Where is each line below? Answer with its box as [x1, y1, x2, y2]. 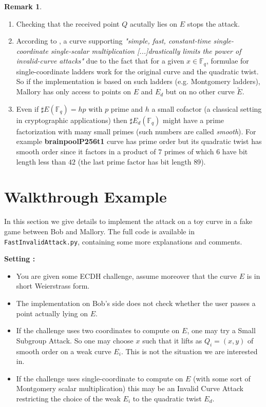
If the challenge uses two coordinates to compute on [16, 325, 180, 336]
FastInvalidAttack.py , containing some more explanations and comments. [4, 236, 242, 247]
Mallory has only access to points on [16, 86, 131, 97]
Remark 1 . [4, 1, 42, 11]
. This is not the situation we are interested [121, 345, 258, 356]
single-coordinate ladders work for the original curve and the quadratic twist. [16, 66, 259, 76]
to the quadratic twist [132, 393, 202, 403]
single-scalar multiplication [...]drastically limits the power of [50, 45, 241, 56]
